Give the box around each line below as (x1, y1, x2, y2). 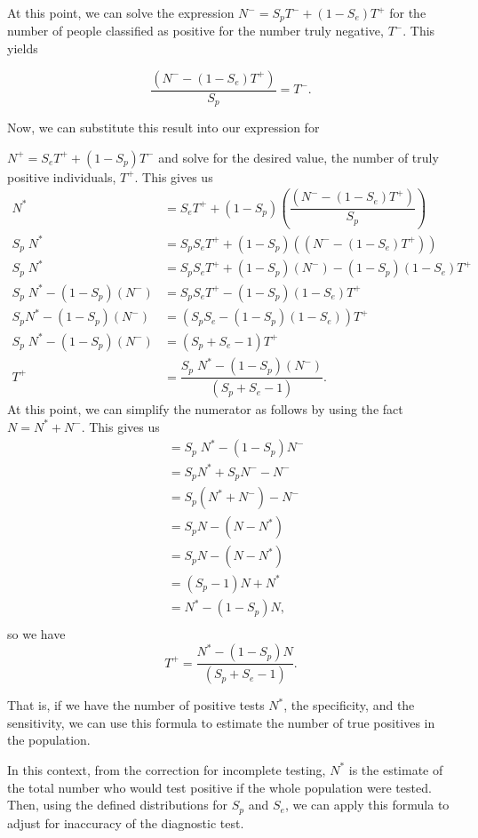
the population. (7, 730, 91, 749)
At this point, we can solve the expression (7, 4, 235, 21)
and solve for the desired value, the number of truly (158, 148, 439, 166)
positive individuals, (7, 167, 116, 186)
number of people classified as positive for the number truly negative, (7, 21, 384, 40)
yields (7, 39, 38, 58)
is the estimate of (348, 760, 443, 778)
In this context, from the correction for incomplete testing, (7, 760, 326, 778)
